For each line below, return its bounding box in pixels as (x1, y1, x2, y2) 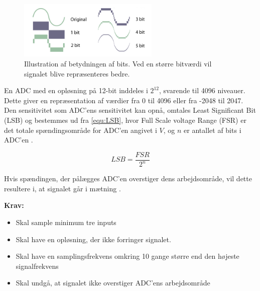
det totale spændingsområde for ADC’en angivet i (4, 124, 157, 135)
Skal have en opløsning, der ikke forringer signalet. (16, 234, 171, 244)
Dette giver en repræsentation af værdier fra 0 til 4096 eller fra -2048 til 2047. (4, 95, 243, 105)
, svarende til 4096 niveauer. (159, 85, 245, 96)
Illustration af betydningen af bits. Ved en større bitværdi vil (24, 58, 212, 68)
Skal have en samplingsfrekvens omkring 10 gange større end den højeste (16, 251, 239, 261)
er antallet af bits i (184, 124, 241, 135)
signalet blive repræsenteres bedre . (24, 68, 130, 79)
